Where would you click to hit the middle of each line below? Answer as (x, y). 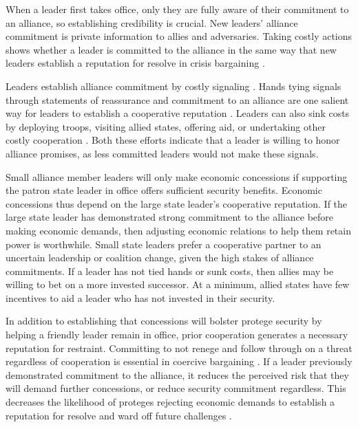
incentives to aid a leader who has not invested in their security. (140, 297)
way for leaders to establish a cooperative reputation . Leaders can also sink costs (178, 113)
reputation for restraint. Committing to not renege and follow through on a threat (179, 348)
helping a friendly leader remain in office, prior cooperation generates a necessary (177, 335)
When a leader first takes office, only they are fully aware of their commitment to (177, 9)
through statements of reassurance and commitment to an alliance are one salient (177, 99)
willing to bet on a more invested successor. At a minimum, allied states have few (178, 284)
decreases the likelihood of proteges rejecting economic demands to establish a (170, 402)
